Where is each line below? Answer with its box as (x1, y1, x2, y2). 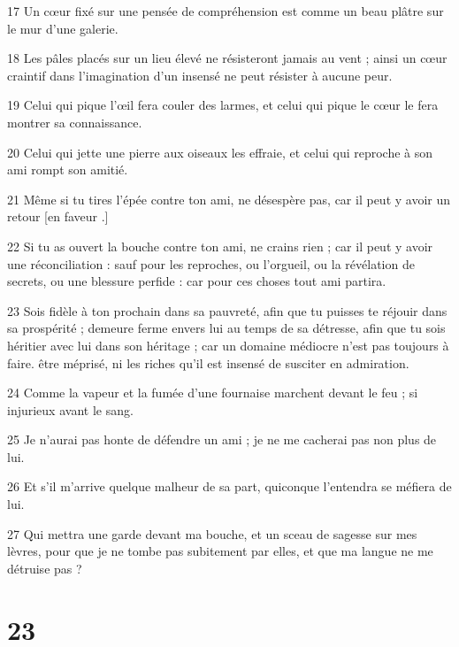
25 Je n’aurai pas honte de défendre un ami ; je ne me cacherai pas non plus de (7, 430, 437, 449)
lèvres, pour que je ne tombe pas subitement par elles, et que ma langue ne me (7, 542, 433, 560)
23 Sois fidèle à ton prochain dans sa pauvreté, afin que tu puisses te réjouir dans (7, 301, 448, 320)
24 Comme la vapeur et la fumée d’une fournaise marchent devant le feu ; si (7, 383, 418, 402)
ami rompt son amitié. (7, 160, 128, 179)
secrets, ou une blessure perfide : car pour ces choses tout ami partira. (7, 272, 386, 290)
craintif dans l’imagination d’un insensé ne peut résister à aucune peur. (7, 65, 393, 84)
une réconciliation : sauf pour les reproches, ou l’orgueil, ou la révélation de (7, 254, 415, 273)
